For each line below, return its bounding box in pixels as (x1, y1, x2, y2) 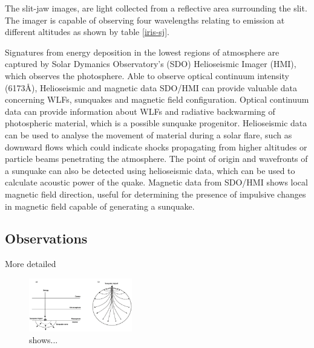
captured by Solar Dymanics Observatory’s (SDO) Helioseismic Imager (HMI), (5, 57, 296, 70)
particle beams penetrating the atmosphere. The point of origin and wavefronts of (5, 152, 308, 165)
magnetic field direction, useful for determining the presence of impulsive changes (5, 187, 306, 200)
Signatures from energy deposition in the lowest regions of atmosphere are (5, 45, 280, 58)
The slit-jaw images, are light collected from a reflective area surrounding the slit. (5, 2, 307, 14)
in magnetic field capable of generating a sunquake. (5, 199, 195, 212)
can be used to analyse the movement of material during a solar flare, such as (5, 128, 292, 141)
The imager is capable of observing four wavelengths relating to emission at (5, 13, 285, 26)
